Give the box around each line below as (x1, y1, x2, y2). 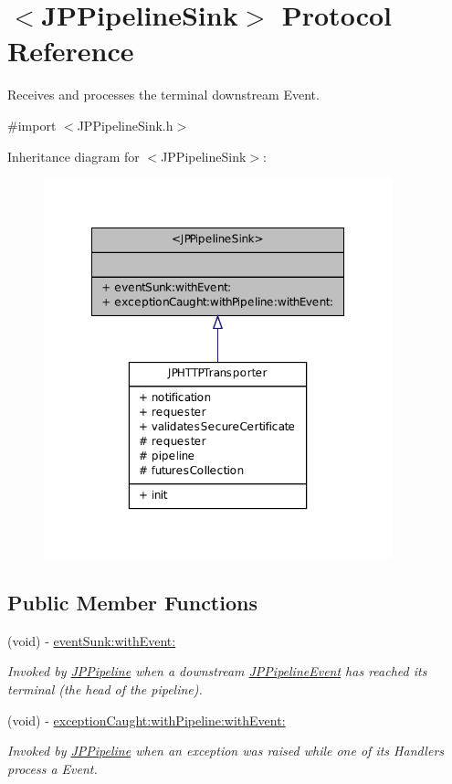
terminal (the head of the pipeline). (7, 679, 203, 698)
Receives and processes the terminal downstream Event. (7, 85, 320, 104)
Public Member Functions (7, 588, 258, 616)
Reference (7, 32, 134, 69)
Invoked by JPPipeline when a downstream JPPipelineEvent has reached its (7, 662, 427, 681)
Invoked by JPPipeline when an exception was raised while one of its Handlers (7, 741, 445, 760)
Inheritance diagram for (7, 146, 140, 165)
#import (7, 115, 57, 134)
